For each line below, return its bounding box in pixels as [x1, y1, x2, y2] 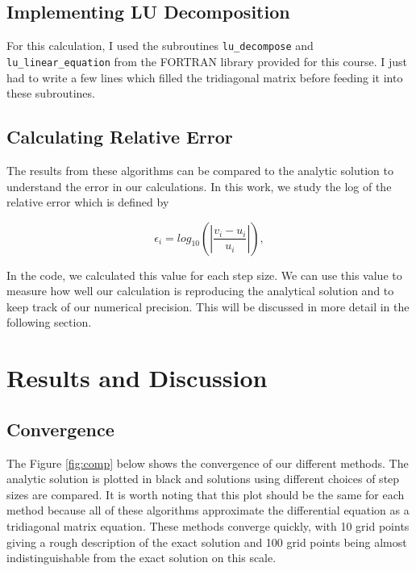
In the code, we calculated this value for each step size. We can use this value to [6, 266, 402, 283]
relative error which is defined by [6, 194, 169, 210]
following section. [6, 314, 92, 331]
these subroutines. [6, 85, 95, 102]
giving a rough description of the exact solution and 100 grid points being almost [6, 533, 407, 550]
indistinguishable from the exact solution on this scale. [6, 549, 277, 566]
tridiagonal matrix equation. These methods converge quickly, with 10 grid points [6, 518, 410, 535]
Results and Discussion [6, 361, 268, 394]
